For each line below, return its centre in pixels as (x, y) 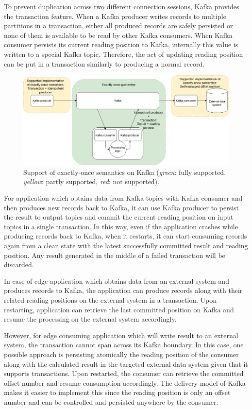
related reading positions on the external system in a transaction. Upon (110, 299)
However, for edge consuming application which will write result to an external (121, 335)
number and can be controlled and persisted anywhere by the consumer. (111, 401)
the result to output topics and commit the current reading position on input (119, 217)
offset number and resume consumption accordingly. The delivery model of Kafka (125, 383)
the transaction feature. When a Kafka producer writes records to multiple (115, 16)
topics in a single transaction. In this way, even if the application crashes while (121, 226)
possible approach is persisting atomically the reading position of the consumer (121, 354)
